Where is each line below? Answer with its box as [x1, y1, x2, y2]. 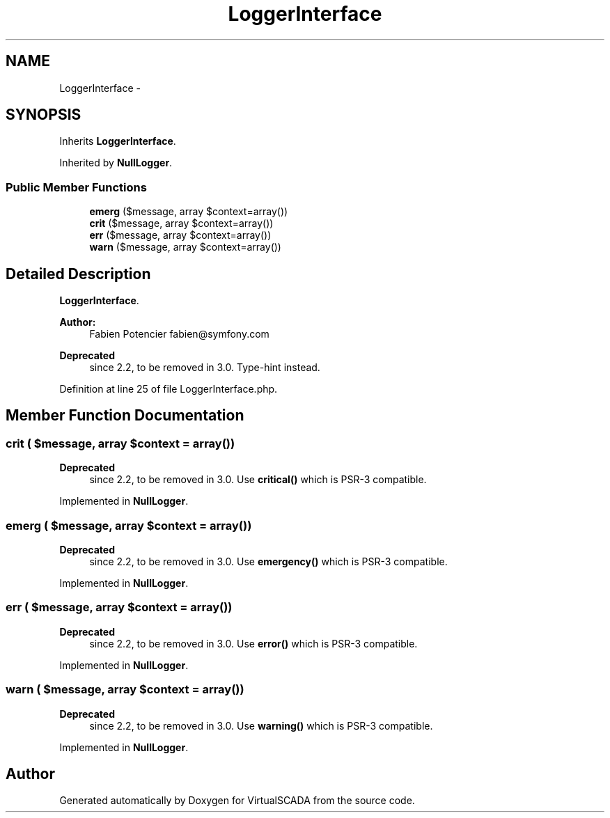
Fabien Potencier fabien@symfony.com [89, 328, 269, 340]
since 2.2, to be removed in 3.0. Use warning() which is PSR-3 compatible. [89, 719, 433, 732]
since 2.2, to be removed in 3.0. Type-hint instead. [89, 361, 320, 374]
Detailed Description [6, 265, 151, 283]
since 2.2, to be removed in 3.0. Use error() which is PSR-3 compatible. [89, 637, 418, 650]
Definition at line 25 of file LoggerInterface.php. [59, 383, 278, 395]
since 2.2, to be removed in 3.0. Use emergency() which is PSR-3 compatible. [89, 556, 448, 567]
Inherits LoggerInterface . [59, 135, 176, 148]
